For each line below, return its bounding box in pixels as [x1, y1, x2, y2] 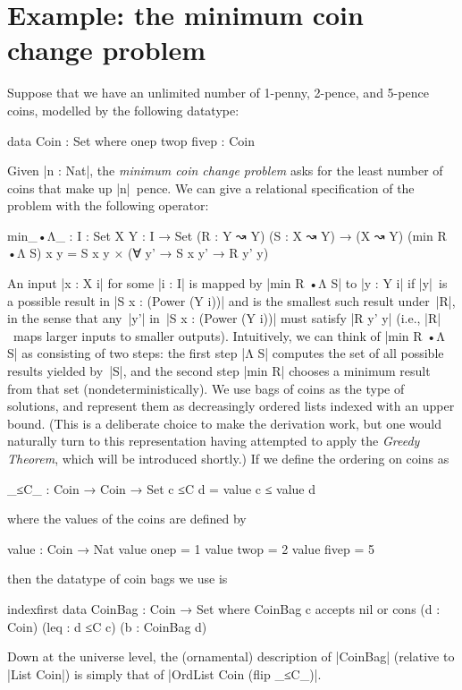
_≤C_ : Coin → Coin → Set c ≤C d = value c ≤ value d [7, 479, 315, 498]
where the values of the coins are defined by [7, 509, 247, 528]
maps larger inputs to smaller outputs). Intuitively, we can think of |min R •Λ [13, 326, 445, 345]
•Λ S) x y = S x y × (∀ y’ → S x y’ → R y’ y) [7, 243, 269, 262]
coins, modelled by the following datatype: [7, 100, 239, 119]
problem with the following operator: [7, 196, 209, 215]
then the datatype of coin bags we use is [7, 569, 228, 588]
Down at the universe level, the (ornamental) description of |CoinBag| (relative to [7, 647, 455, 666]
